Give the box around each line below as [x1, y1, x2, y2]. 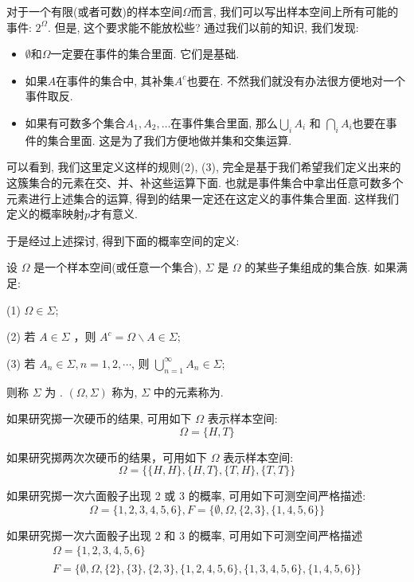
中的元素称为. [153, 383, 224, 400]
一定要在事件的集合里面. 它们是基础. [50, 45, 240, 62]
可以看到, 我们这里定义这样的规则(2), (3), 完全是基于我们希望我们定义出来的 [6, 158, 401, 175]
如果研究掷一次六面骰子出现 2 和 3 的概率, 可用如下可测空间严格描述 [6, 526, 363, 543]
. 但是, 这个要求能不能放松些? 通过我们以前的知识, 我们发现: [47, 18, 359, 35]
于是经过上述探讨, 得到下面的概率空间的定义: [6, 232, 240, 248]
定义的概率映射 [6, 205, 84, 222]
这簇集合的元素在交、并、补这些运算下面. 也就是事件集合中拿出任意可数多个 [6, 174, 404, 190]
